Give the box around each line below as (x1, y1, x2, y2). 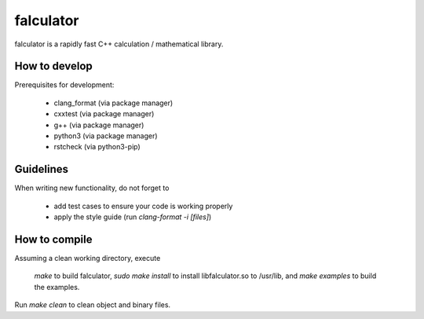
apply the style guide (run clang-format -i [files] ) (53, 212, 212, 222)
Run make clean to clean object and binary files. (14, 300, 171, 310)
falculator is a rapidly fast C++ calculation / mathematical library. (14, 39, 224, 49)
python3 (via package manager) (53, 131, 158, 141)
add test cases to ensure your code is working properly (53, 201, 233, 211)
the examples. (34, 282, 80, 291)
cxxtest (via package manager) (53, 109, 155, 119)
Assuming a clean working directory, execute (14, 254, 161, 262)
